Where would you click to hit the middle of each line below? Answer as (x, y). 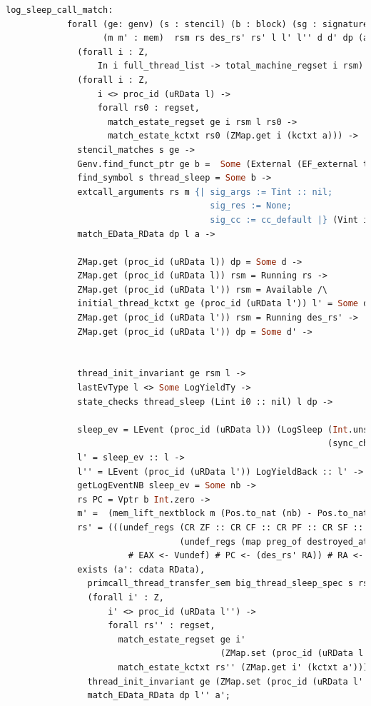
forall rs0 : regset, (149, 108)
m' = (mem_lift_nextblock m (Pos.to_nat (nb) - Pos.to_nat (223, 514)
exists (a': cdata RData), (141, 569)
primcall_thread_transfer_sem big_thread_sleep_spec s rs (228, 584)
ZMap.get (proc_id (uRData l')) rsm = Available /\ (203, 289)
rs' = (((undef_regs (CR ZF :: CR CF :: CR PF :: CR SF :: (220, 527)
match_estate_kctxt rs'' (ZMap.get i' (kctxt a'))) (243, 667)
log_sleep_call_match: (60, 10)
